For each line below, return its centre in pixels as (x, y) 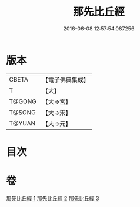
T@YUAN (22, 123)
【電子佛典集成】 (66, 80)
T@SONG (23, 112)
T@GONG (23, 101)
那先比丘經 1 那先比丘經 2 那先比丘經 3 (53, 198)
